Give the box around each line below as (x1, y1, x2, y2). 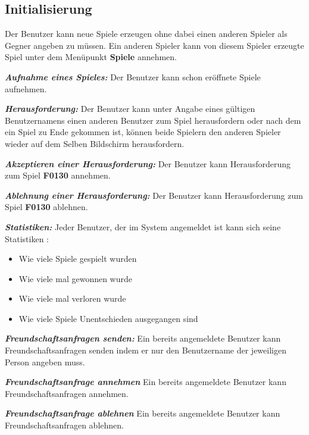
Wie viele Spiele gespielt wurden (18, 252, 137, 265)
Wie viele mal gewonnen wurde (18, 272, 132, 284)
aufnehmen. (5, 82, 47, 95)
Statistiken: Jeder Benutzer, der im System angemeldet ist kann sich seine (5, 220, 281, 233)
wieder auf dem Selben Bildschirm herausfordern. (5, 137, 185, 149)
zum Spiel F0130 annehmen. (5, 169, 111, 181)
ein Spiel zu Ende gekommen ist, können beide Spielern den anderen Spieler (5, 126, 281, 138)
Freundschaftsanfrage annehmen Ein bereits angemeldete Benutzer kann (5, 375, 286, 388)
